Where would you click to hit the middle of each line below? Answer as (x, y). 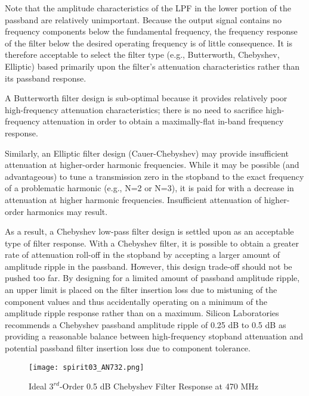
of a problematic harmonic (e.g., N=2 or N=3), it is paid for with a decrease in (149, 188)
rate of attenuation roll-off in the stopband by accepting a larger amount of (143, 255)
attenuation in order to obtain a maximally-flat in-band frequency (163, 121)
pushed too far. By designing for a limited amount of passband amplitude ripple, (152, 278)
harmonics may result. (67, 211)
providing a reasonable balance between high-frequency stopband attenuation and (154, 336)
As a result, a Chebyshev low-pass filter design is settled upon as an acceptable (149, 231)
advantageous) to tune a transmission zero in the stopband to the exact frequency (154, 176)
